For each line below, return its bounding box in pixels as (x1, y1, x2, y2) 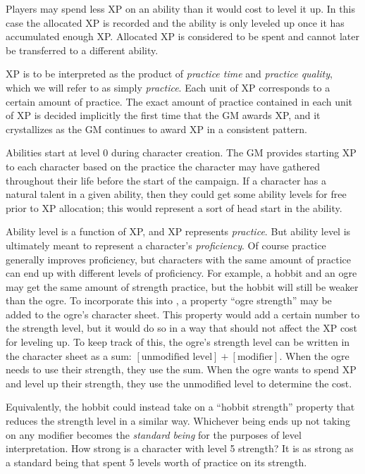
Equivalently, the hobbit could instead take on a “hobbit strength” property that (6, 399, 355, 414)
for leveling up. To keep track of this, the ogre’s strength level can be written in (6, 335, 350, 349)
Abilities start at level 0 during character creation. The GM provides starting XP (6, 145, 357, 160)
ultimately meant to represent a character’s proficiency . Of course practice (6, 237, 326, 252)
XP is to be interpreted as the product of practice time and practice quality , (6, 66, 333, 81)
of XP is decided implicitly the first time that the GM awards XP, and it (6, 108, 321, 123)
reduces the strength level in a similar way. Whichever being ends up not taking (6, 413, 350, 428)
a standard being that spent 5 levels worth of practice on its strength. (6, 454, 307, 469)
